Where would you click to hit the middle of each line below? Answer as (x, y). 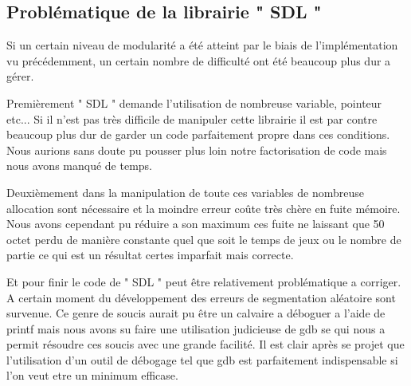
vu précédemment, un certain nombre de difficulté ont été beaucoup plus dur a (199, 60)
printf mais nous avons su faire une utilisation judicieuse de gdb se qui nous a (196, 328)
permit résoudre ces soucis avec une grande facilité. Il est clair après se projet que (205, 344)
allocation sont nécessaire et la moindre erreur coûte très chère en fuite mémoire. (204, 208)
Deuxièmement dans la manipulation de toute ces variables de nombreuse (185, 192)
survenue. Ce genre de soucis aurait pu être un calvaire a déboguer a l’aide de (196, 313)
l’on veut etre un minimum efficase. (92, 375)
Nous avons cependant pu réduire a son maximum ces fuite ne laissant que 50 (196, 224)
